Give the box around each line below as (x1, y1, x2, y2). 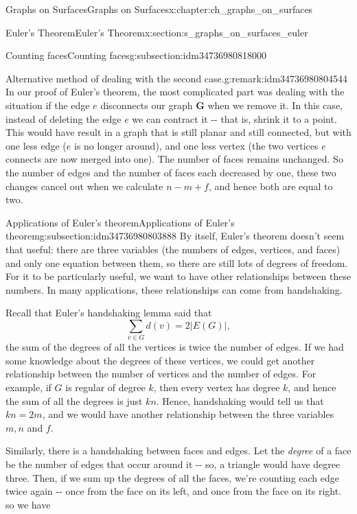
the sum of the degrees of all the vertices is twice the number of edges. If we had (5, 340, 344, 354)
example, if (5, 379, 51, 394)
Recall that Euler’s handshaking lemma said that (5, 305, 212, 320)
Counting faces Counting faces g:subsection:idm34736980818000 (5, 48, 266, 62)
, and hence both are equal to (208, 178, 333, 193)
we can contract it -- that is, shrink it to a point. (132, 111, 337, 126)
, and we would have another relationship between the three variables (42, 407, 334, 421)
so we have (5, 497, 51, 511)
